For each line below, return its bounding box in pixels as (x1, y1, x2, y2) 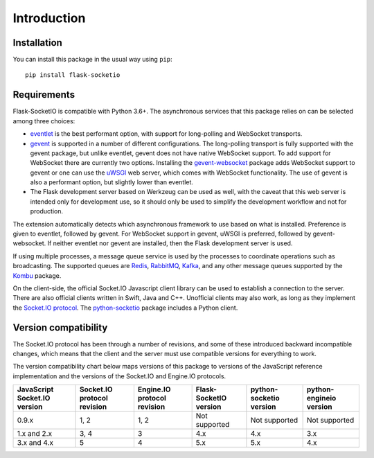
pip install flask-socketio (25, 71, 121, 79)
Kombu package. (12, 271, 62, 280)
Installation (12, 37, 62, 49)
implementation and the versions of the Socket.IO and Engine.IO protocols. (12, 371, 226, 380)
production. (30, 207, 64, 215)
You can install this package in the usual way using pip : (12, 55, 172, 64)
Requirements (12, 89, 75, 100)
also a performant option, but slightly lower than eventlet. (30, 178, 194, 186)
